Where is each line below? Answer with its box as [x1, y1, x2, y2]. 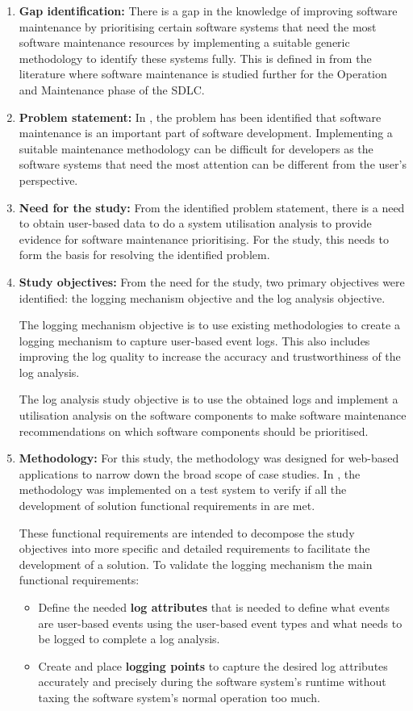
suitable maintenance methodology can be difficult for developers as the [19, 140, 373, 157]
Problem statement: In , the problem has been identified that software [19, 108, 382, 125]
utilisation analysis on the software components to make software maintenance [19, 407, 407, 424]
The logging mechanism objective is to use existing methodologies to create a [19, 316, 400, 333]
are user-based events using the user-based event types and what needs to [38, 614, 403, 631]
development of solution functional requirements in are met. [19, 497, 315, 514]
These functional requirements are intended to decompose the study [19, 524, 355, 541]
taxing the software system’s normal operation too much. [38, 688, 320, 705]
